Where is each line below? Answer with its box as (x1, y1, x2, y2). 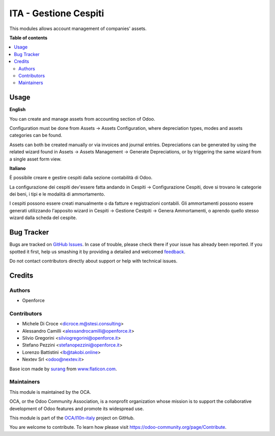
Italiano (9, 165, 26, 171)
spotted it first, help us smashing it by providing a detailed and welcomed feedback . (9, 249, 186, 255)
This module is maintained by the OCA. (9, 389, 91, 395)
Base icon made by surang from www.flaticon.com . (9, 366, 117, 372)
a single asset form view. (9, 156, 62, 162)
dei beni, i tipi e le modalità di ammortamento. (9, 191, 105, 197)
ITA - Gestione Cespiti (9, 8, 104, 19)
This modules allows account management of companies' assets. (9, 25, 147, 32)
